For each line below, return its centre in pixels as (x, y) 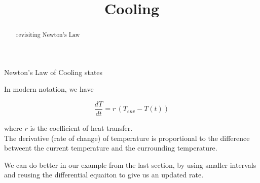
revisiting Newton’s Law (48, 35)
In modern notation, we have (49, 89)
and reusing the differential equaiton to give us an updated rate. (104, 175)
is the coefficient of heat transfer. (81, 128)
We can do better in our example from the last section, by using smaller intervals (130, 164)
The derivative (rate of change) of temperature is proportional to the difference (127, 138)
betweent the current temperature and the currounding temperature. (111, 148)
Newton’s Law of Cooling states (53, 72)
